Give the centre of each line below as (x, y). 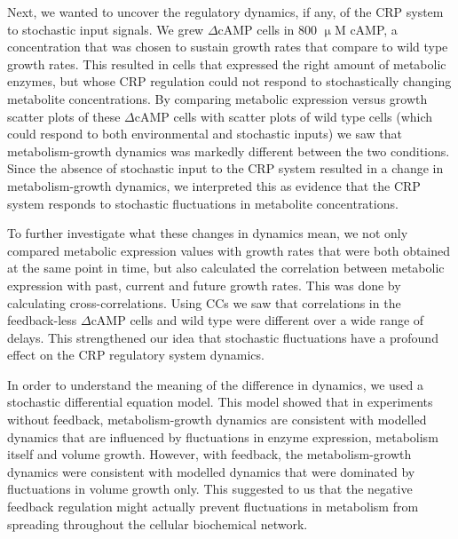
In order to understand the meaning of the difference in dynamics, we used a (215, 384)
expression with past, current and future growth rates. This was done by (204, 285)
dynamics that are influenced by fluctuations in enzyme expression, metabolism (223, 436)
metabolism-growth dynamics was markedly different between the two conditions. (229, 151)
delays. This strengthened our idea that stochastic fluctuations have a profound (223, 337)
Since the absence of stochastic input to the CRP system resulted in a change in (225, 168)
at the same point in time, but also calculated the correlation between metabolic (226, 268)
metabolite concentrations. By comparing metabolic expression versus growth (217, 98)
